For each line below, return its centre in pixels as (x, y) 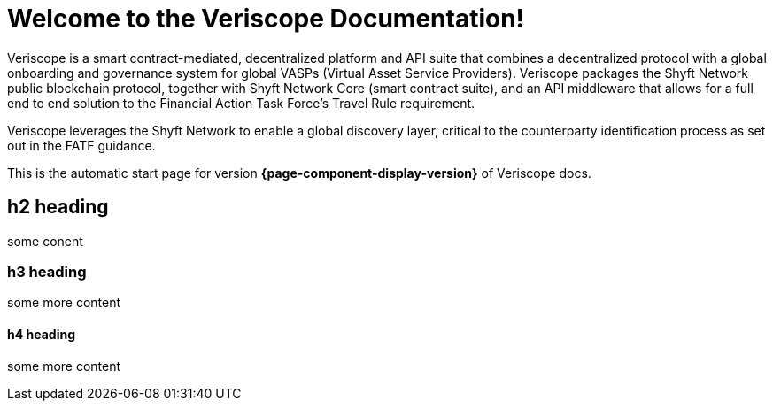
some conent (45, 241)
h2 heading (58, 207)
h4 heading (41, 334)
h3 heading (47, 271)
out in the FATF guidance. (81, 145)
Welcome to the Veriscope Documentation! (266, 19)
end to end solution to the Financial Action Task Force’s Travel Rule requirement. (241, 103)
